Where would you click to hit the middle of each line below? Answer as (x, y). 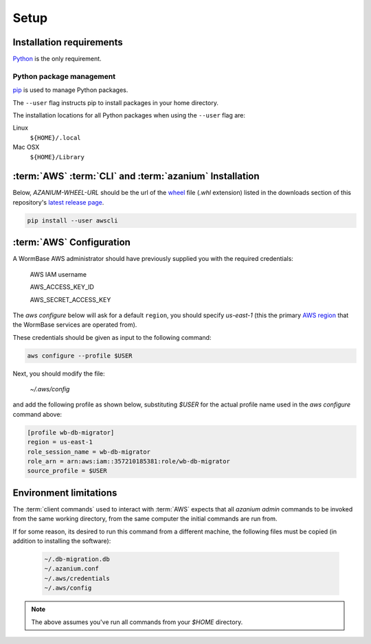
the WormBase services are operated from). (75, 325)
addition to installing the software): (62, 541)
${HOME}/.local (56, 138)
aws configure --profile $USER (80, 356)
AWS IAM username (58, 274)
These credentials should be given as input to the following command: (112, 337)
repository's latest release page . (58, 202)
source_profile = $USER (67, 471)
